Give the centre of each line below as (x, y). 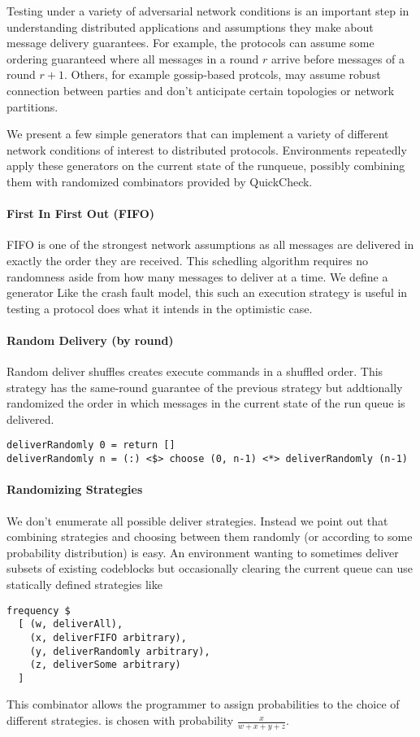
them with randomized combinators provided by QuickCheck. (160, 181)
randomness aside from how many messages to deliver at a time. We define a (197, 276)
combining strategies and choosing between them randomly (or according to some (210, 536)
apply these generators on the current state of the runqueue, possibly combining (206, 166)
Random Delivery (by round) (90, 340)
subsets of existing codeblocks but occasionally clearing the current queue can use (210, 568)
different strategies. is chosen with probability (120, 720)
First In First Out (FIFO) (81, 214)
